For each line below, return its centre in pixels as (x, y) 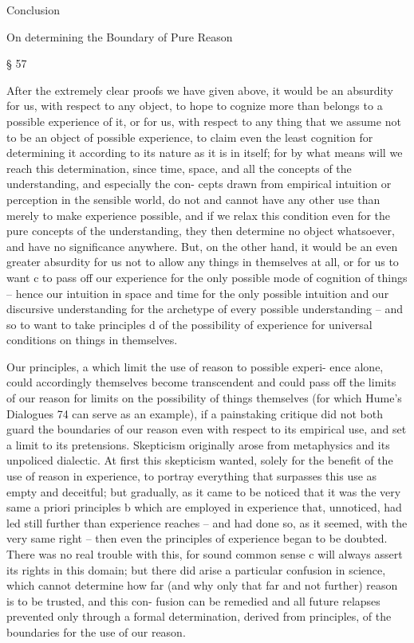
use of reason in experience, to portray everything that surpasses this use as (192, 476)
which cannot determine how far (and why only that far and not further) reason (202, 585)
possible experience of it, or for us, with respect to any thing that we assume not (204, 121)
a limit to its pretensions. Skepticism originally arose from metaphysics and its (198, 444)
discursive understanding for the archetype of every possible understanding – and (205, 309)
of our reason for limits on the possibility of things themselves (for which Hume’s (204, 398)
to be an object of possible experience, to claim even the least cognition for (190, 137)
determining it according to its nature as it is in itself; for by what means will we (205, 153)
